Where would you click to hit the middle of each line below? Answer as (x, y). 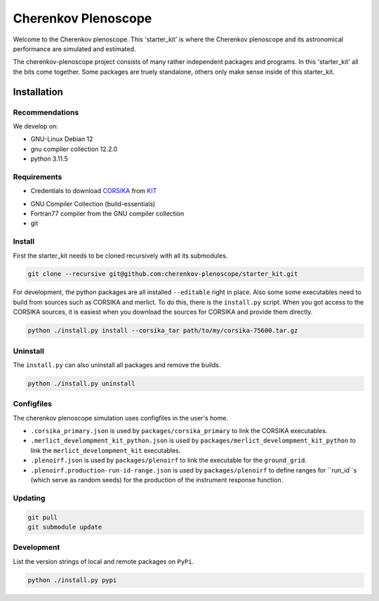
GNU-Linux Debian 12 (62, 139)
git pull (43, 517)
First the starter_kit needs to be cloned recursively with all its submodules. (120, 256)
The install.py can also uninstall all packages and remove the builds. (117, 364)
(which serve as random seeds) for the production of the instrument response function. (157, 480)
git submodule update (65, 527)
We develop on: (36, 126)
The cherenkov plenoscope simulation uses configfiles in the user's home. (120, 418)
